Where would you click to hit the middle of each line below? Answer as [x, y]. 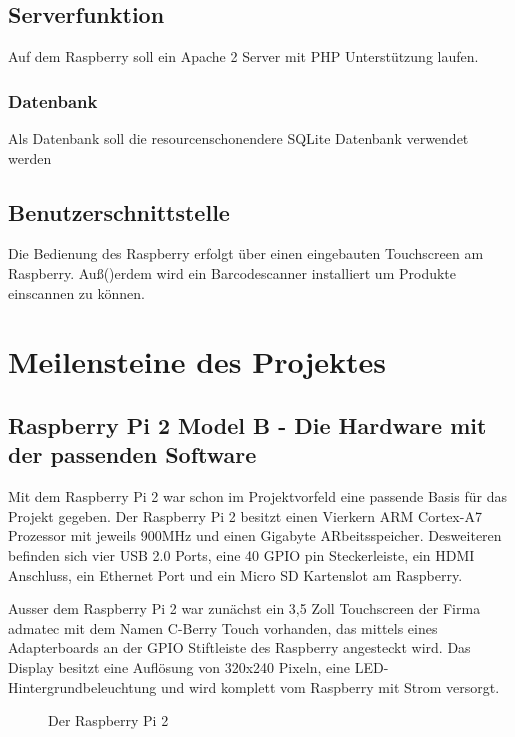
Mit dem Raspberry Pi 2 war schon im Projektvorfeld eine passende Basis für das [257, 496]
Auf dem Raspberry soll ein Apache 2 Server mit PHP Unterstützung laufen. [243, 56]
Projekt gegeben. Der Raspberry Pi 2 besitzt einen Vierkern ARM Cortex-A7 [245, 515]
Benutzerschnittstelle [119, 211]
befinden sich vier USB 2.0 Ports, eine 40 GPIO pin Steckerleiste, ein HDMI [241, 554]
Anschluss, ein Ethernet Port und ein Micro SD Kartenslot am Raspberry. [235, 574]
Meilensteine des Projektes [197, 361]
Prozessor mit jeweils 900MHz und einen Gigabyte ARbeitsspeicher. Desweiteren [255, 535]
